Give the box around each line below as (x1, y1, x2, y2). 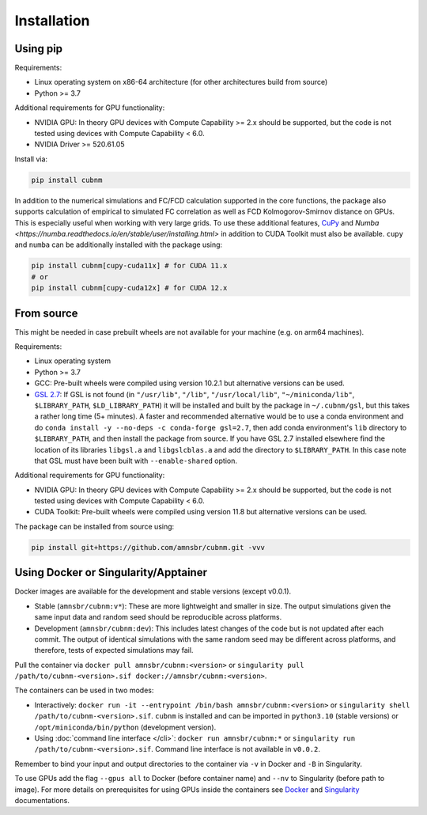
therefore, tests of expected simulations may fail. (34, 646, 194, 655)
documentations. (14, 795, 70, 805)
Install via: (14, 154, 47, 164)
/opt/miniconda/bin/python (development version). (34, 722, 217, 732)
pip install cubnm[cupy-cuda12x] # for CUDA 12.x (31, 283, 228, 293)
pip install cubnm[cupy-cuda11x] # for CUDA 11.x (31, 261, 228, 271)
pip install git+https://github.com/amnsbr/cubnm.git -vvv (31, 543, 265, 552)
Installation (14, 12, 90, 29)
